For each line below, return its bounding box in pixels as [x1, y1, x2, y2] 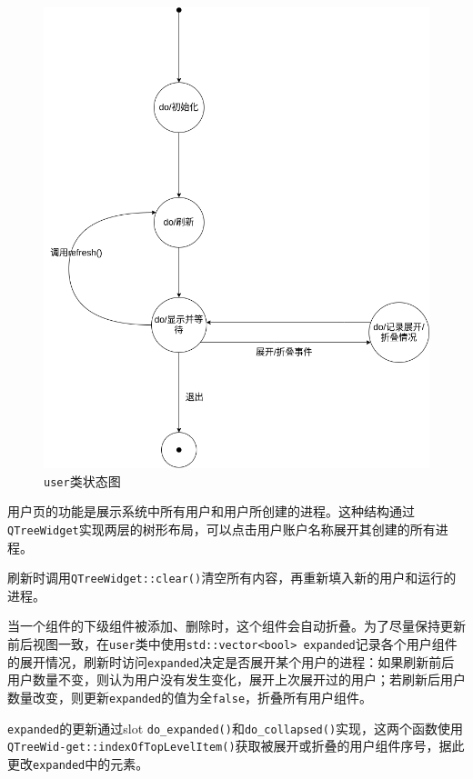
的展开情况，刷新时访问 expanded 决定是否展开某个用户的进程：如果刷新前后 [7, 652, 455, 671]
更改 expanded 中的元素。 [7, 754, 149, 773]
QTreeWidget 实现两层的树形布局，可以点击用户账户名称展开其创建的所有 [7, 519, 436, 538]
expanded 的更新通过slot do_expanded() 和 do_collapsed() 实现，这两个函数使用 [7, 718, 464, 737]
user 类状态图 [44, 471, 121, 490]
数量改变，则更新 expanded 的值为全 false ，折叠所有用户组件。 [7, 687, 373, 706]
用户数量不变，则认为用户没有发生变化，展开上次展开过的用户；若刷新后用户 [7, 670, 466, 689]
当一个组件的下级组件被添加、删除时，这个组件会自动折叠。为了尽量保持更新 [7, 616, 466, 635]
